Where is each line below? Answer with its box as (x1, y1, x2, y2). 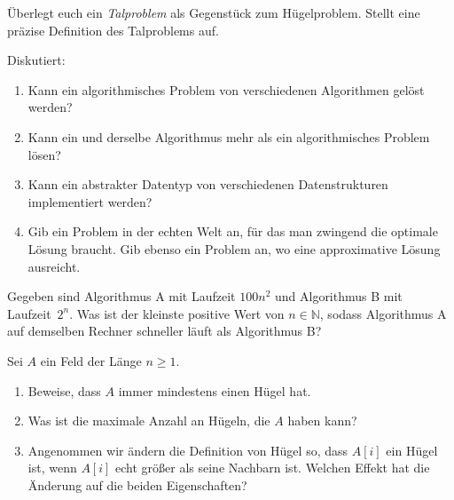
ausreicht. (27, 257, 81, 275)
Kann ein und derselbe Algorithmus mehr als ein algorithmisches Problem (27, 127, 430, 146)
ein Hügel (386, 440, 438, 459)
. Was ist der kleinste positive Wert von (69, 304, 285, 322)
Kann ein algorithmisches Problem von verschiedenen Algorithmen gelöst (27, 80, 425, 99)
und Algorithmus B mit (274, 287, 403, 306)
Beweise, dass (27, 381, 101, 400)
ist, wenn (27, 458, 77, 477)
